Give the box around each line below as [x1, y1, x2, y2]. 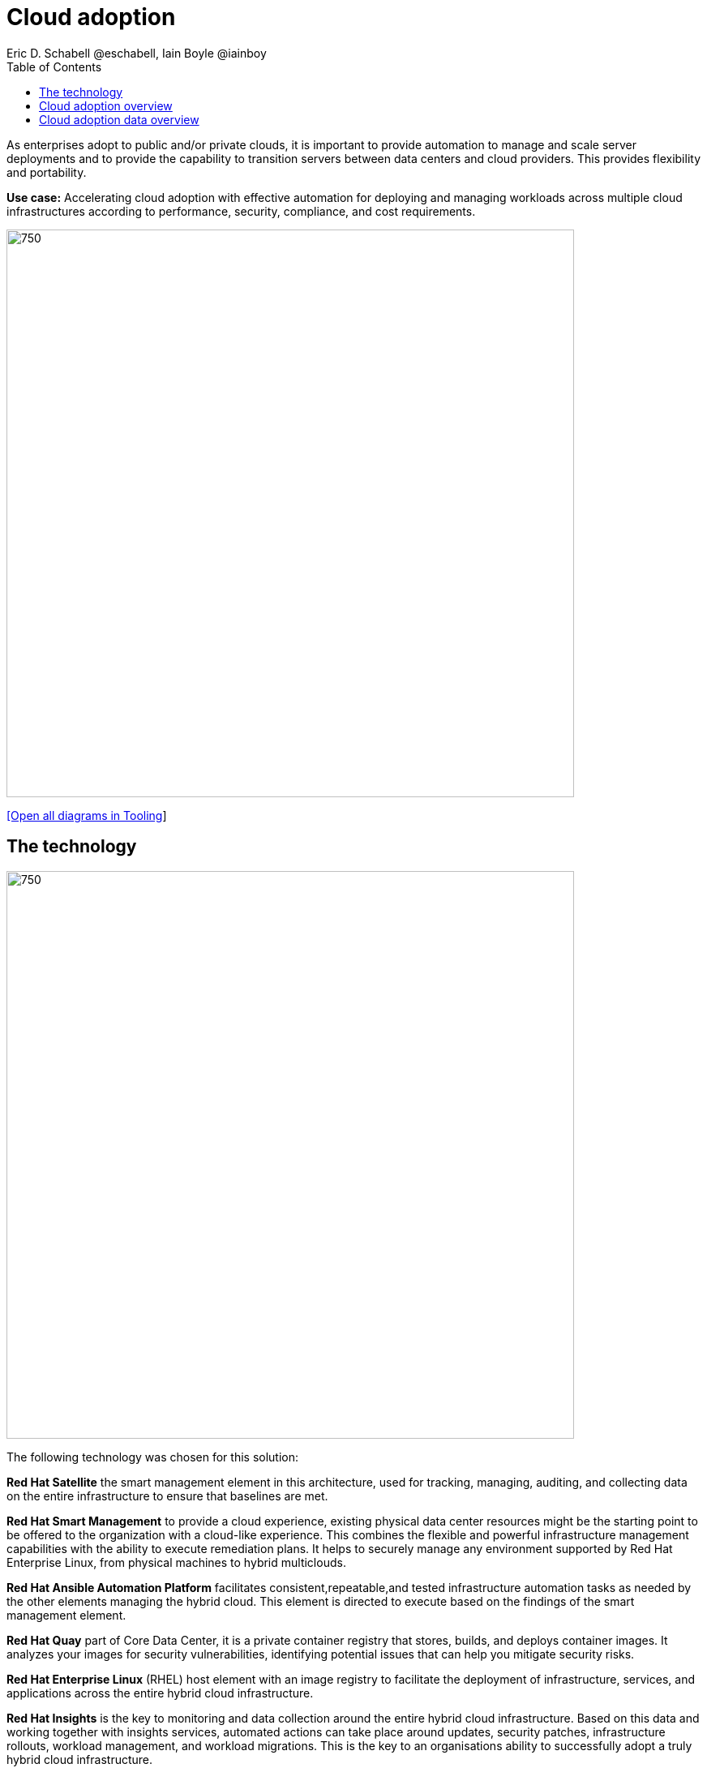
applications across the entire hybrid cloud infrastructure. [6, 1685, 314, 1700]
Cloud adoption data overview [39, 112, 199, 127]
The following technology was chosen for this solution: [6, 1449, 299, 1464]
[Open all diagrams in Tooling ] [6, 808, 167, 822]
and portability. [6, 165, 87, 179]
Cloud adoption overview [39, 98, 173, 113]
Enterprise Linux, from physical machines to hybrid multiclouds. [6, 1555, 346, 1569]
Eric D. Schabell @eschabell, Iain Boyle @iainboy [6, 45, 267, 60]
